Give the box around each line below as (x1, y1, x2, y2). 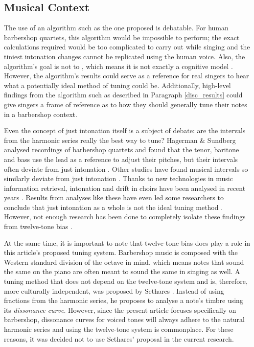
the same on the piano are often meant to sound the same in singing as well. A (4, 266, 240, 277)
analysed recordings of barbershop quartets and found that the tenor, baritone (4, 144, 239, 155)
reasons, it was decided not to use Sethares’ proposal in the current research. (4, 333, 234, 344)
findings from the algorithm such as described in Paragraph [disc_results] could (4, 90, 243, 100)
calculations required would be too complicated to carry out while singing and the (4, 42, 250, 52)
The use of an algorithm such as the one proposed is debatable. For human (4, 23, 229, 33)
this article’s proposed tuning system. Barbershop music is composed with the (4, 247, 238, 257)
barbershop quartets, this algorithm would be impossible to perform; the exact (4, 32, 240, 42)
